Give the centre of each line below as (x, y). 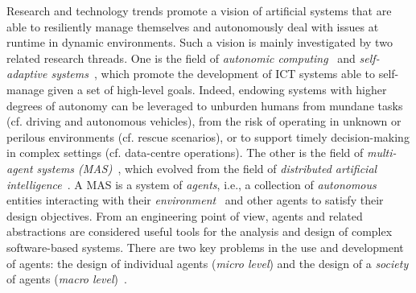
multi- (382, 153)
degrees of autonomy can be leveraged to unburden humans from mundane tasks (205, 105)
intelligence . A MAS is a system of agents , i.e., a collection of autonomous (192, 184)
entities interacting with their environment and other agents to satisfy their (195, 200)
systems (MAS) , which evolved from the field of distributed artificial (207, 168)
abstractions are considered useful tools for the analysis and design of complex (200, 231)
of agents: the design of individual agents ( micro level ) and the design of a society (208, 263)
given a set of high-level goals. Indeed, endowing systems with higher (217, 89)
